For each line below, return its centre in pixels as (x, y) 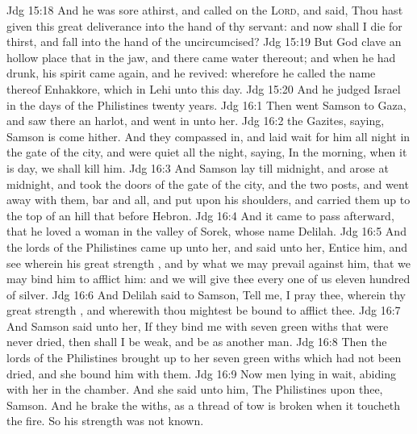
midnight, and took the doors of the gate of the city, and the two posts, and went (208, 184)
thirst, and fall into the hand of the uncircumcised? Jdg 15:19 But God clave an (204, 42)
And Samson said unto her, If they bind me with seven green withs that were (198, 325)
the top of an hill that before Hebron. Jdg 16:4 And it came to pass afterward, (200, 215)
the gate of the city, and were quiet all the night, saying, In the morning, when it (207, 152)
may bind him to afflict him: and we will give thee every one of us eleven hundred (208, 279)
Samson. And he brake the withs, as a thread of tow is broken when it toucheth (204, 405)
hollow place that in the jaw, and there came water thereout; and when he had (201, 57)
